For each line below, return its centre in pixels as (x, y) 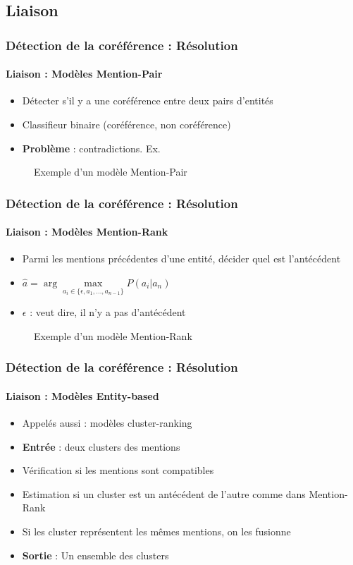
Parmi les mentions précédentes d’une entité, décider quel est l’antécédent (181, 259)
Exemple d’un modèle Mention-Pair (111, 172)
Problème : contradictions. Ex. (91, 148)
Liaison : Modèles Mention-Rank (87, 232)
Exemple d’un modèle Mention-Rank (113, 335)
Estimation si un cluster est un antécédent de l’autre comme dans (164, 493)
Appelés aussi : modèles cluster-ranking (107, 423)
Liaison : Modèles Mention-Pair (84, 74)
